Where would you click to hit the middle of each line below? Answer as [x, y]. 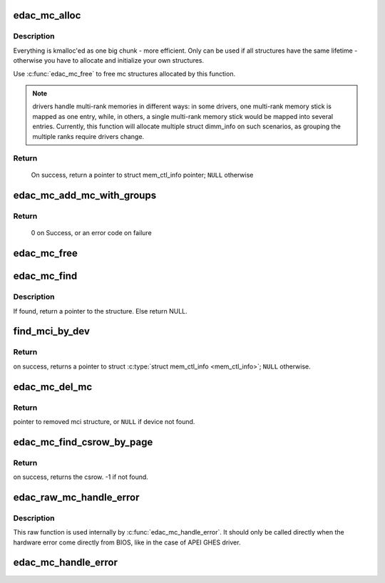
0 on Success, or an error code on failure [92, 233]
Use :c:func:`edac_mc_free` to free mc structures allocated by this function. [124, 73]
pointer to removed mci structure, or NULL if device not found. [104, 421]
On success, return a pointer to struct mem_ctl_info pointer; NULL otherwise [142, 175]
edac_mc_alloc [47, 15]
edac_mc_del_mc [53, 387]
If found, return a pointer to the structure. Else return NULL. [101, 311]
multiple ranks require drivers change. [88, 136]
